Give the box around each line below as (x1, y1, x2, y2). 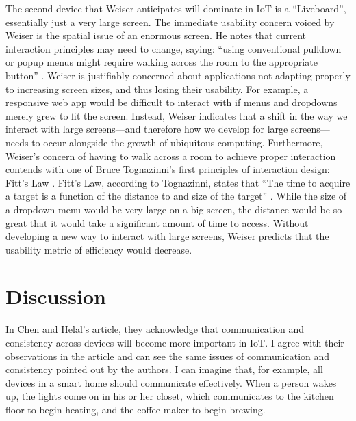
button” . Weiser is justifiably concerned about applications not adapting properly (5, 68, 351, 82)
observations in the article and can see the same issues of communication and (5, 349, 330, 363)
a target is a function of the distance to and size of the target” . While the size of (5, 189, 347, 203)
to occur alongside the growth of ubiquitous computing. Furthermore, (31, 135, 323, 149)
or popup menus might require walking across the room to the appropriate (5, 55, 318, 69)
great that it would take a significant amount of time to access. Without (5, 215, 309, 230)
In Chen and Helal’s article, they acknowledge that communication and (5, 322, 305, 336)
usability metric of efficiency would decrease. (5, 242, 192, 256)
